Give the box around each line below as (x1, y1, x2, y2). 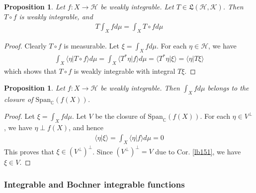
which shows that (4, 66, 57, 76)
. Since (92, 146, 113, 156)
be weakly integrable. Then (100, 82, 180, 93)
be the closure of (95, 111, 146, 121)
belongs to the (207, 82, 249, 93)
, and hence (68, 122, 103, 133)
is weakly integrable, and (19, 11, 93, 21)
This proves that (4, 146, 54, 156)
